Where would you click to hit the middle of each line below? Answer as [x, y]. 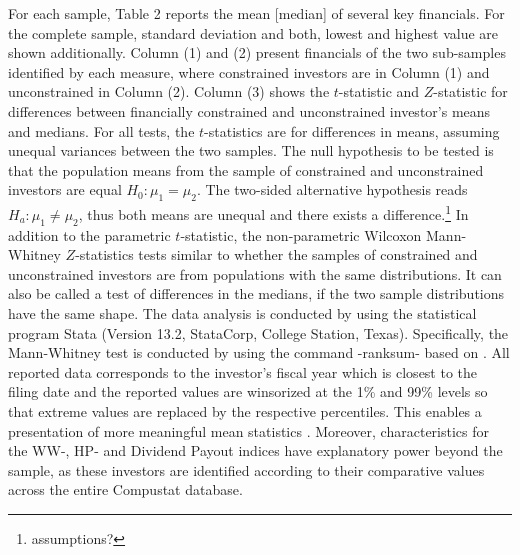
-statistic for [470, 91]
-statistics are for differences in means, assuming [352, 130]
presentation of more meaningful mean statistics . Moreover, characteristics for [248, 430]
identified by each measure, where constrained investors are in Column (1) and [249, 71]
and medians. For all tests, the [101, 130]
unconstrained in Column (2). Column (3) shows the [169, 91]
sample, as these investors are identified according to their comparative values [246, 469]
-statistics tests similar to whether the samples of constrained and [276, 254]
